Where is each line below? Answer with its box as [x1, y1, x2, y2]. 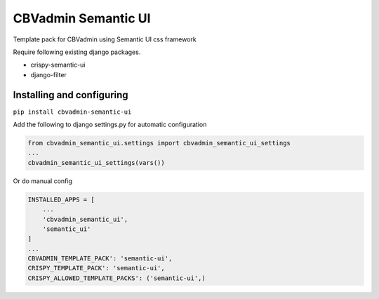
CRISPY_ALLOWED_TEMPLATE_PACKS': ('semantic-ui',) [27, 274, 206, 282]
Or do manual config [13, 176, 73, 185]
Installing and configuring [13, 88, 129, 101]
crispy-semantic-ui [30, 60, 86, 69]
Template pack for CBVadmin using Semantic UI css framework [13, 35, 197, 44]
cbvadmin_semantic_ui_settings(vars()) [27, 159, 165, 166]
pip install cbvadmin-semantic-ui [13, 107, 132, 116]
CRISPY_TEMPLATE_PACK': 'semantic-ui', [27, 264, 165, 272]
